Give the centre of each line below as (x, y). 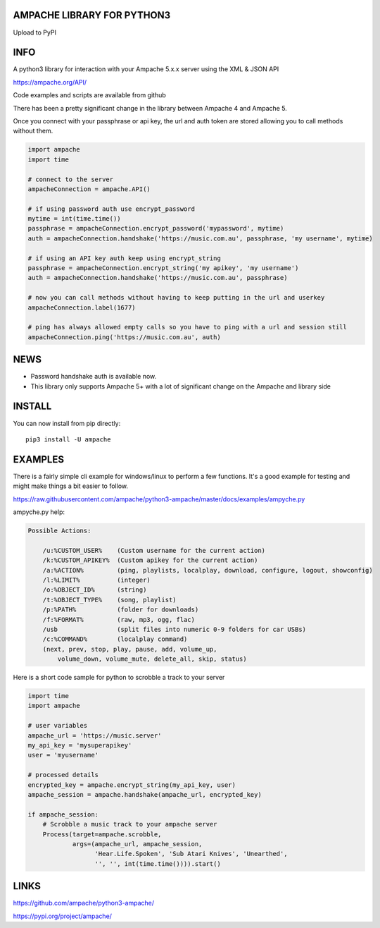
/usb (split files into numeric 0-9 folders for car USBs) (174, 629)
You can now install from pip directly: (67, 423)
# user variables (58, 726)
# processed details (63, 775)
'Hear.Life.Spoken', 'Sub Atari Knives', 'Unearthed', (191, 854)
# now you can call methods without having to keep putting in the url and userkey (176, 298)
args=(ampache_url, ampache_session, (137, 844)
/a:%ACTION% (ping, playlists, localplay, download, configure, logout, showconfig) (208, 570)
